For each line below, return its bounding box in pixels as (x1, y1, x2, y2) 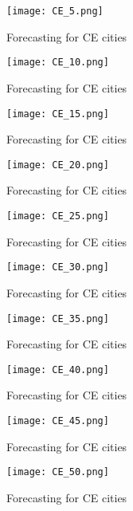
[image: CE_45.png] (6, 415, 109, 426)
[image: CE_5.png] (6, 6, 104, 17)
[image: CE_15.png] (6, 108, 109, 120)
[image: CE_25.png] (6, 210, 109, 222)
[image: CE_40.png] (6, 364, 109, 375)
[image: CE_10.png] (6, 57, 109, 69)
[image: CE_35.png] (6, 312, 109, 324)
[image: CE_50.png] (6, 466, 109, 478)
